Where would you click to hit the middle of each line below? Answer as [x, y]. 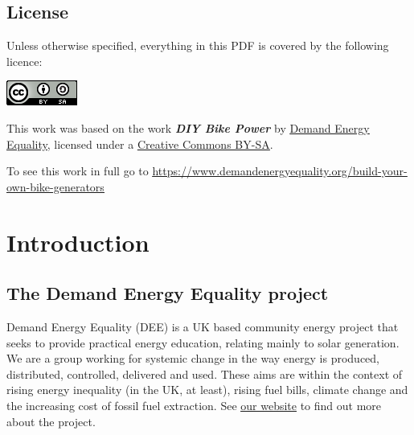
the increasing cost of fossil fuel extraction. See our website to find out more [194, 405]
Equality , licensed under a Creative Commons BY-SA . [140, 144]
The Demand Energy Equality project [168, 293]
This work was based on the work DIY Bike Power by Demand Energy [188, 127]
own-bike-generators [55, 186]
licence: [25, 61]
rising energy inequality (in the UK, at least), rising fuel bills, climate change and [207, 390]
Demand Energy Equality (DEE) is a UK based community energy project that [203, 326]
